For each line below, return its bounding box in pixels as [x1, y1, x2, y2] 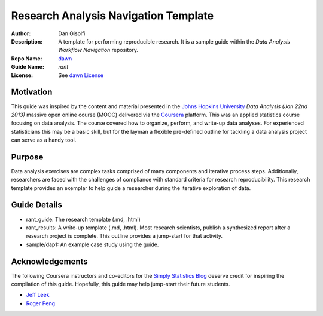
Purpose [11, 152, 44, 162]
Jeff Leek [26, 292, 50, 299]
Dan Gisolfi [58, 30, 86, 37]
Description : [11, 38, 43, 45]
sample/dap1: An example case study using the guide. [26, 241, 159, 248]
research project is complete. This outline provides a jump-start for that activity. [26, 232, 223, 240]
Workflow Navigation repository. [58, 47, 139, 54]
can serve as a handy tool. [11, 136, 77, 143]
